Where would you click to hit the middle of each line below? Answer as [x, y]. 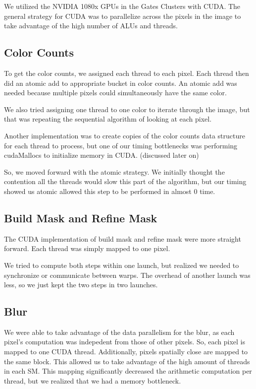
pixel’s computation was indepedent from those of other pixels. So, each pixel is [125, 342]
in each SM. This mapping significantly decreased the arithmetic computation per [128, 371]
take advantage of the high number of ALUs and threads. [91, 26]
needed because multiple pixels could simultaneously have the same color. [115, 93]
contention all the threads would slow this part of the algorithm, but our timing [125, 181]
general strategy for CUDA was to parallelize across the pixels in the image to [123, 16]
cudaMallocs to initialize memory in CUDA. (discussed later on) [102, 155]
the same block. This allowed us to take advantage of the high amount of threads [127, 361]
